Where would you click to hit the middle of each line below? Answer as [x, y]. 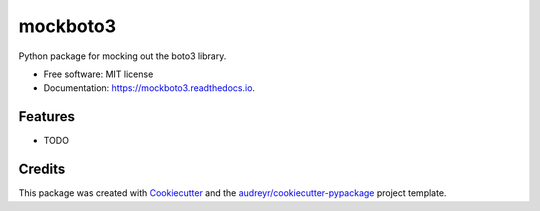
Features [46, 116]
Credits [42, 169]
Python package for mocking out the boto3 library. [122, 56]
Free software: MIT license [98, 74]
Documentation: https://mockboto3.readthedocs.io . [149, 88]
